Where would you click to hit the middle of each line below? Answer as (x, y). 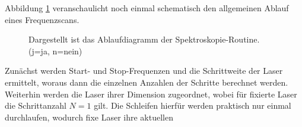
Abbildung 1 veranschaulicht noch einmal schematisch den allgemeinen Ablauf (147, 8)
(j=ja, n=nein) (55, 51)
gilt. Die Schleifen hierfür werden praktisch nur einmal (193, 105)
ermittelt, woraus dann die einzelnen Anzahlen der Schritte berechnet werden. (147, 82)
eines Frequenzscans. (42, 19)
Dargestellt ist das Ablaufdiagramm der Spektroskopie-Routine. (144, 39)
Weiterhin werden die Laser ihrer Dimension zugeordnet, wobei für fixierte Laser (151, 94)
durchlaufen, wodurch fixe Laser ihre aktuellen (89, 117)
